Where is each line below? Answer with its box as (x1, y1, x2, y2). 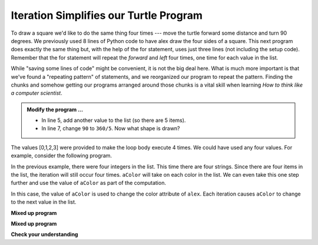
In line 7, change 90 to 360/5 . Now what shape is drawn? (41, 125, 180, 132)
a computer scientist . (11, 90, 62, 97)
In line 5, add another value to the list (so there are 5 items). (41, 117, 186, 124)
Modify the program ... (26, 106, 84, 113)
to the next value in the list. (11, 198, 77, 206)
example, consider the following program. (11, 152, 112, 159)
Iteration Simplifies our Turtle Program (11, 9, 203, 22)
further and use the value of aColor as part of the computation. (11, 180, 166, 187)
